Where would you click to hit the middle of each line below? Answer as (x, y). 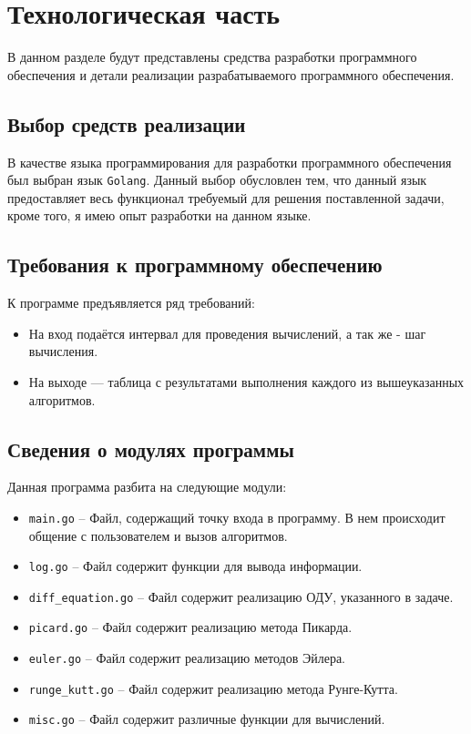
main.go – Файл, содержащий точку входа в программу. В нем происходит (237, 517)
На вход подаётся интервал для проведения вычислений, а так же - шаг (227, 333)
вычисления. (63, 351)
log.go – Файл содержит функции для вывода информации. (195, 566)
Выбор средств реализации (127, 123)
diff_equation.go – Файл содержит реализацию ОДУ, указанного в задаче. (241, 596)
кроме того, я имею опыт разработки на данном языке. (159, 215)
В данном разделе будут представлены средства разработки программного (212, 57)
